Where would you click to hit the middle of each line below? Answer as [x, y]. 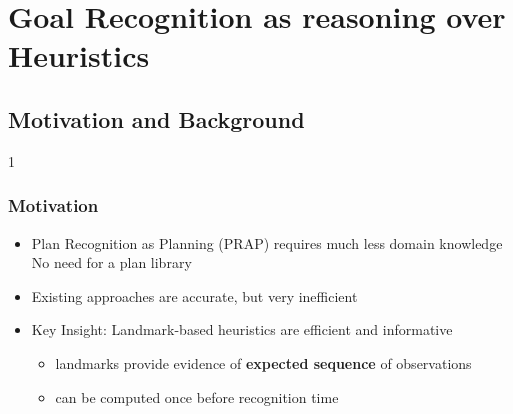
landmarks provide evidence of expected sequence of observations [263, 362]
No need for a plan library [111, 262]
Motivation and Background [156, 118]
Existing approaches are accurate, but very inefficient [194, 295]
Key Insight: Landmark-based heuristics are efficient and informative [242, 329]
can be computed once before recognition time [197, 396]
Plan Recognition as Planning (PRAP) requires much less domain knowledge [267, 242]
